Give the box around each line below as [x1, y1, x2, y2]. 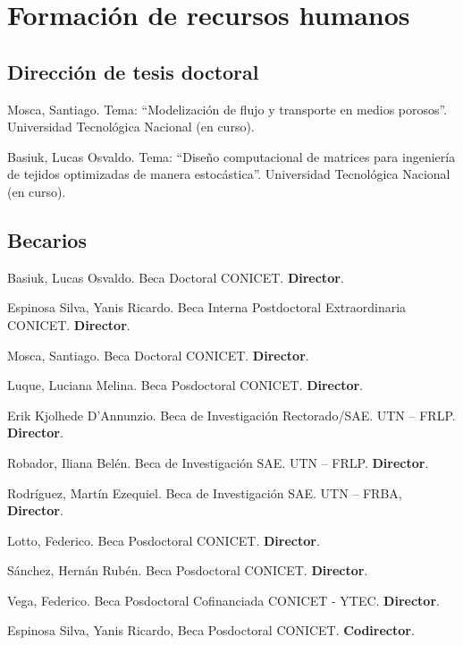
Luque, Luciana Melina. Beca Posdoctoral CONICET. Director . [7, 376, 363, 395]
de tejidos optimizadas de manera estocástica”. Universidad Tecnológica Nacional [7, 165, 450, 183]
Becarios [7, 225, 87, 253]
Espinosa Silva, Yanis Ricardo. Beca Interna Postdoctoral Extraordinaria [7, 298, 407, 317]
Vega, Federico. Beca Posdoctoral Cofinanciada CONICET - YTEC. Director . [7, 590, 440, 609]
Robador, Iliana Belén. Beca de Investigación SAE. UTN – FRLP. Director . [7, 453, 429, 471]
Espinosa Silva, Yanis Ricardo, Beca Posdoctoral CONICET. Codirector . [7, 621, 415, 640]
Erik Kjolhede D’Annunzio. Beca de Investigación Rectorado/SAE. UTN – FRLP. [7, 405, 456, 424]
